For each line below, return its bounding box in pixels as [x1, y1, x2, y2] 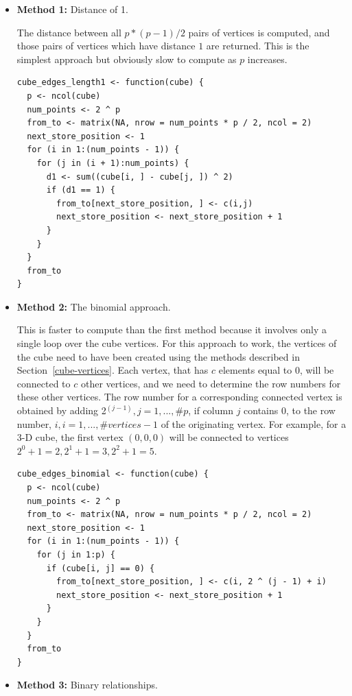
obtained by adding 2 [16, 403, 106, 418]
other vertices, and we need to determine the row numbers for [80, 376, 341, 390]
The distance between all [16, 25, 121, 39]
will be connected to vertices [169, 430, 289, 444]
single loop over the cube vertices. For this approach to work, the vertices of [16, 336, 337, 350]
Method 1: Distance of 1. [16, 2, 128, 16]
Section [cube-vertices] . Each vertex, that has [16, 363, 209, 377]
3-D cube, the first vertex [16, 430, 124, 444]
